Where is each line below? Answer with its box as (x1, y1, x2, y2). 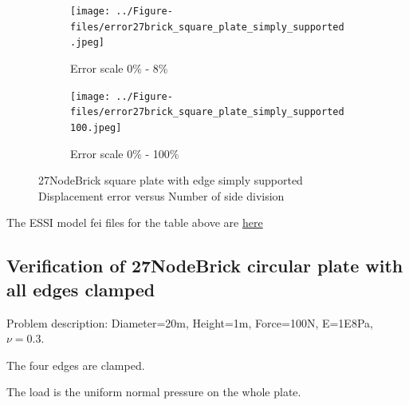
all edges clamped (6, 276, 155, 301)
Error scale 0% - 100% (70, 145, 179, 161)
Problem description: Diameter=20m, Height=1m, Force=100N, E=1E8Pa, (6, 314, 373, 331)
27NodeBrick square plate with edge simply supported (38, 172, 303, 189)
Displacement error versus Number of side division (38, 187, 285, 204)
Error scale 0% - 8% (70, 59, 168, 76)
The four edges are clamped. (6, 356, 145, 373)
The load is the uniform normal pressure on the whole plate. (6, 383, 301, 400)
